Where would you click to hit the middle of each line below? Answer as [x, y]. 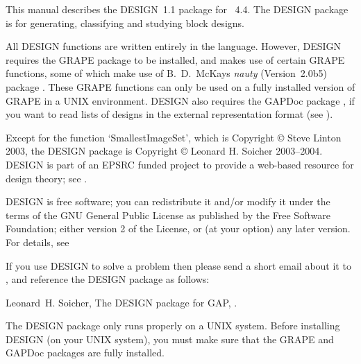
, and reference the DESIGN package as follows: [108, 279]
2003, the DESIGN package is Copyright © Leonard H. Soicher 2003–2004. [164, 151]
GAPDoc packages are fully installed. [85, 353]
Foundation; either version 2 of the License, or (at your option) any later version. [178, 228]
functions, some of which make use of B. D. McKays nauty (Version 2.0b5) [166, 73]
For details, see [37, 242]
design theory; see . [47, 178]
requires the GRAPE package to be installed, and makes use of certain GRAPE [175, 59]
